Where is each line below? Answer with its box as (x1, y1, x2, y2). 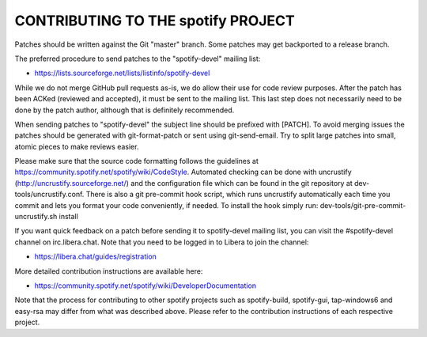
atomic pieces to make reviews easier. (14, 142, 139, 151)
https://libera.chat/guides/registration (34, 252, 157, 261)
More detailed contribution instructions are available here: (14, 266, 203, 276)
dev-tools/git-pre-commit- (319, 200, 406, 210)
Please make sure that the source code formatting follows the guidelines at (14, 157, 259, 166)
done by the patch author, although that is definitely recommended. (14, 105, 235, 115)
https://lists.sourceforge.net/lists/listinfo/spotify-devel (34, 68, 210, 78)
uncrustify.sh (14, 212, 58, 222)
